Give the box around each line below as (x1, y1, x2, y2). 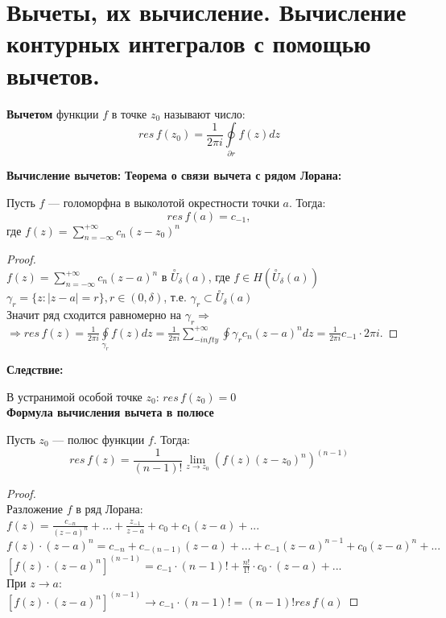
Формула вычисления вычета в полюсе (6, 404, 214, 421)
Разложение (6, 500, 64, 517)
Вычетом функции (6, 105, 99, 122)
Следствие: (6, 361, 64, 378)
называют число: (163, 105, 246, 122)
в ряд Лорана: (76, 500, 143, 517)
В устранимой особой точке (6, 388, 142, 404)
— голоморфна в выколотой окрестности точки (48, 194, 279, 211)
